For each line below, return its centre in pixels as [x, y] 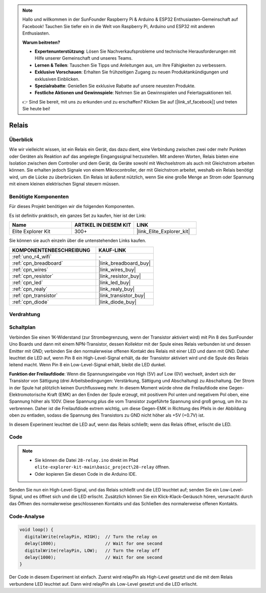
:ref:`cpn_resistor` [33, 276]
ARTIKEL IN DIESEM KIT [103, 225]
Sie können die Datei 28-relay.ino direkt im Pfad [86, 460]
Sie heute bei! [36, 109]
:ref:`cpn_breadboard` [38, 263]
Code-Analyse [27, 516]
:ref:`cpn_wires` [30, 270]
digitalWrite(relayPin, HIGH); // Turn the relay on [91, 537]
